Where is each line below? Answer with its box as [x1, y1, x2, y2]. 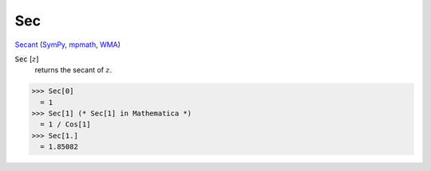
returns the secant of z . [34, 65, 113, 75]
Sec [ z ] [14, 54, 39, 64]
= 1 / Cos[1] [40, 120, 91, 129]
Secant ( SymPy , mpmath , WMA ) [14, 40, 121, 49]
